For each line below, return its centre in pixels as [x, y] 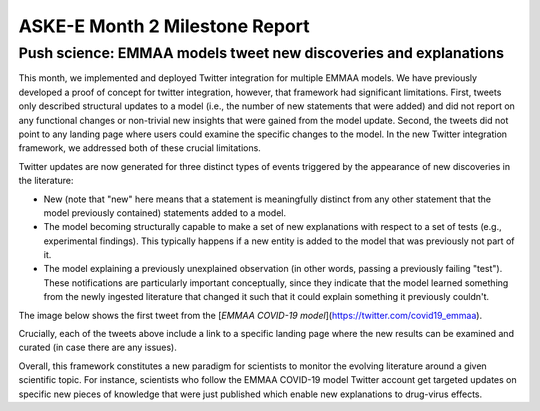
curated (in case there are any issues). [97, 347]
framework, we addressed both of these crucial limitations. [140, 148]
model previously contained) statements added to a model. [165, 212]
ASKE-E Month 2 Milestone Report [164, 26]
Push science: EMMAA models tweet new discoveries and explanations [261, 53]
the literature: [46, 181]
